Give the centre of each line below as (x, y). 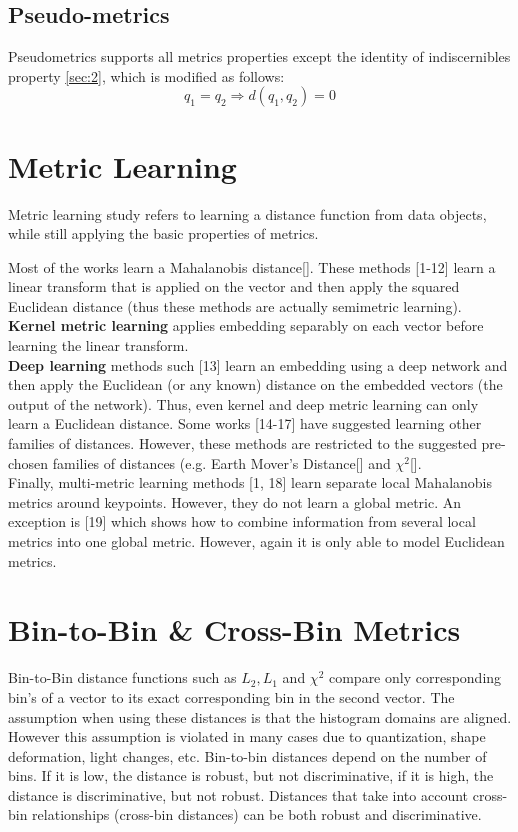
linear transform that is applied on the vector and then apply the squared (234, 286)
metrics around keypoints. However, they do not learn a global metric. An (235, 501)
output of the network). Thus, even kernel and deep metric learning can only (243, 403)
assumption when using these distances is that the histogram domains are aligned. (260, 716)
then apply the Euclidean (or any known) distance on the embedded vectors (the (255, 384)
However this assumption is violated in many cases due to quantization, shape (247, 736)
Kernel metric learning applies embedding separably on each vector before (246, 325)
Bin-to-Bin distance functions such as (122, 677)
